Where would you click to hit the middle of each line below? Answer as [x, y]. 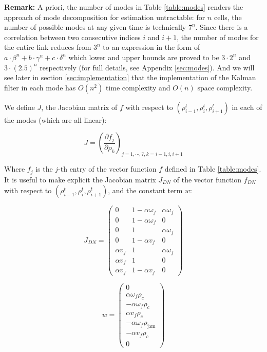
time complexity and [138, 87]
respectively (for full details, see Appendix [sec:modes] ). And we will [147, 67]
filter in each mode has [40, 87]
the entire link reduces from [48, 47]
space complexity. [225, 87]
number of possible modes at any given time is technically [95, 27]
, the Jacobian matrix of [79, 107]
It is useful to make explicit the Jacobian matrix [80, 179]
